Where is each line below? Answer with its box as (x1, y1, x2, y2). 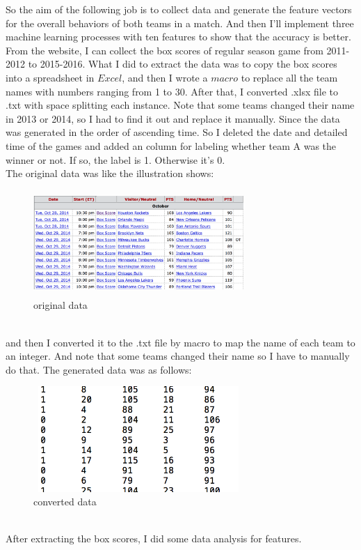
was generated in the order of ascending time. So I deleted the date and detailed (6, 125, 348, 139)
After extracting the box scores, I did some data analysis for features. (6, 531, 302, 546)
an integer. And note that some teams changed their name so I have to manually (6, 349, 350, 363)
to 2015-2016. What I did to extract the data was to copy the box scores (28, 56, 337, 71)
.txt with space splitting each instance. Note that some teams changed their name (6, 98, 355, 112)
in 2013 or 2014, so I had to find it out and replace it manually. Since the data (6, 111, 340, 125)
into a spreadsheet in (6, 70, 95, 84)
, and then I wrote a (122, 70, 208, 84)
